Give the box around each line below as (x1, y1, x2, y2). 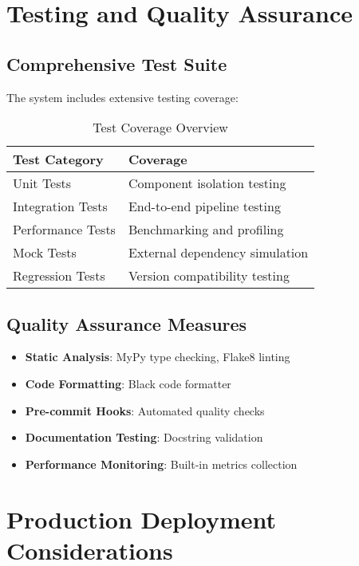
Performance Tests (13, 220, 116, 239)
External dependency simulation (128, 243, 309, 262)
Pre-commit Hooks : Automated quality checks (25, 402, 265, 419)
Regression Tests (13, 266, 105, 285)
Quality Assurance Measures (6, 311, 247, 336)
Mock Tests (13, 243, 77, 262)
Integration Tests (13, 197, 108, 216)
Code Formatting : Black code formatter (25, 375, 231, 391)
